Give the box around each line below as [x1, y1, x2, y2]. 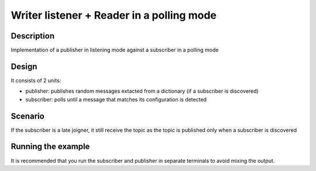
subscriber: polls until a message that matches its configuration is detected [25, 96, 207, 103]
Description [11, 31, 55, 41]
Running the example [11, 142, 90, 152]
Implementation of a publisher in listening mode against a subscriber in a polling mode [11, 47, 219, 54]
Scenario [11, 111, 45, 121]
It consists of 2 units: [11, 76, 61, 84]
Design [11, 61, 37, 71]
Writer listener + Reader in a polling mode [11, 9, 217, 22]
